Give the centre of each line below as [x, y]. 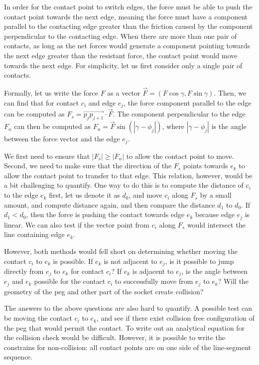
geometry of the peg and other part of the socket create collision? [104, 291]
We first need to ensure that [47, 156]
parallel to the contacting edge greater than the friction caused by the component [129, 26]
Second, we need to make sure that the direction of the [88, 166]
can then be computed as [53, 126]
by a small [216, 195]
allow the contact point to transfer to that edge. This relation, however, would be [128, 175]
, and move [145, 195]
